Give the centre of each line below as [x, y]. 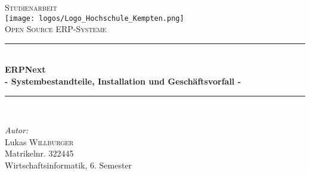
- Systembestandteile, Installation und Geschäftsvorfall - [123, 81]
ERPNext [25, 69]
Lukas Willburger [39, 141]
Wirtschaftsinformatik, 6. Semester [69, 165]
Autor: [17, 130]
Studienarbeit [31, 7]
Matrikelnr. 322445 [39, 153]
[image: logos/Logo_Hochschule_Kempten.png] [94, 18]
